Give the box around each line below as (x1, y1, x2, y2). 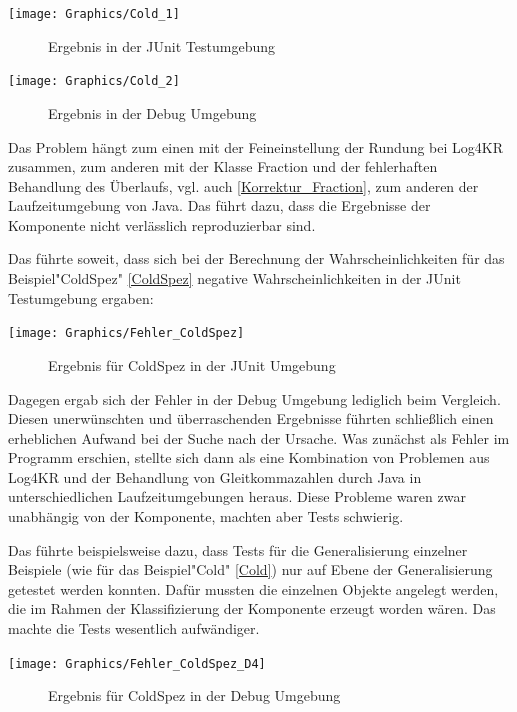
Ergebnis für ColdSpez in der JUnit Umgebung (48, 354, 336, 375)
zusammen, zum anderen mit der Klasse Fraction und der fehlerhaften (8, 156, 438, 177)
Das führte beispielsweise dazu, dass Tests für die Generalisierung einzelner (8, 539, 468, 560)
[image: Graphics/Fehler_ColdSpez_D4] (8, 656, 266, 671)
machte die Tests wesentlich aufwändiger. (8, 618, 260, 639)
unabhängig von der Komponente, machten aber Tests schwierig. (8, 506, 404, 527)
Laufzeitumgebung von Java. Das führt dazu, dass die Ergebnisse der (8, 195, 431, 216)
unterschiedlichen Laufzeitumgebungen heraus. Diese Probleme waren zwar (8, 486, 466, 507)
